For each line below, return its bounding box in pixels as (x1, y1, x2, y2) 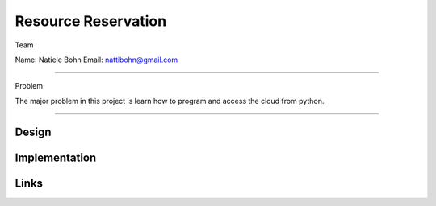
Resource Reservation (15, 12, 167, 30)
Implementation (15, 150, 97, 164)
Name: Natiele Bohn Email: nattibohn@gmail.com (15, 55, 178, 64)
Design (15, 125, 52, 138)
